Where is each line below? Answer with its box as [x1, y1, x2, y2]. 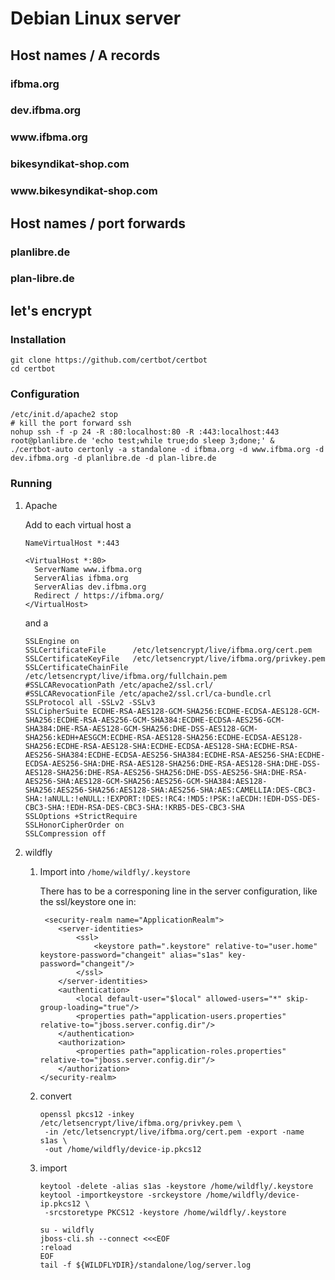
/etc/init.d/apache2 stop [10, 410, 118, 420]
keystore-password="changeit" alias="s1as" [39, 950, 225, 960]
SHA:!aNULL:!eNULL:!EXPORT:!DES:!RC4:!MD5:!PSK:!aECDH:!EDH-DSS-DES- [24, 793, 322, 804]
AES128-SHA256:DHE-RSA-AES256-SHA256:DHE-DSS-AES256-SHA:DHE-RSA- [24, 767, 308, 777]
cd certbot [10, 364, 56, 374]
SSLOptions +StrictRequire [24, 811, 138, 821]
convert [39, 1090, 72, 1102]
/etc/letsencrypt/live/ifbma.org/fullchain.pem [24, 671, 227, 681]
